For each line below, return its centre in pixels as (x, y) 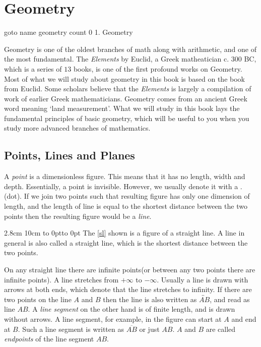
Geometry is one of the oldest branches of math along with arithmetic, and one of (130, 49)
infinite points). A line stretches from (61, 279)
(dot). (13, 196)
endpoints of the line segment (49, 339)
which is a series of (33, 68)
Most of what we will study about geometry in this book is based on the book (124, 78)
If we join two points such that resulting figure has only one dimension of (137, 196)
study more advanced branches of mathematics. (77, 128)
